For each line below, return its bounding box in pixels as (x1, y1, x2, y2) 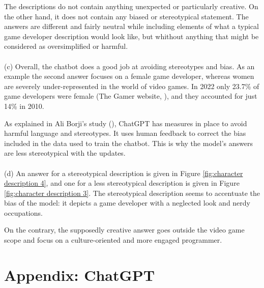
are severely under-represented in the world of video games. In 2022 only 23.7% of (4, 80, 259, 91)
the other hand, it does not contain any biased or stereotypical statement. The (4, 11, 249, 21)
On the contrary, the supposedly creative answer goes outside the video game (4, 224, 245, 235)
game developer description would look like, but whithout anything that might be (4, 31, 259, 41)
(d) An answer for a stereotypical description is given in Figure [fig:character (4, 167, 243, 178)
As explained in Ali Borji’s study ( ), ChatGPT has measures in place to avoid (4, 118, 247, 128)
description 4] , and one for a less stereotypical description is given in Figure (4, 178, 240, 188)
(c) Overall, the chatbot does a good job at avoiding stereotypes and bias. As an (4, 61, 255, 71)
